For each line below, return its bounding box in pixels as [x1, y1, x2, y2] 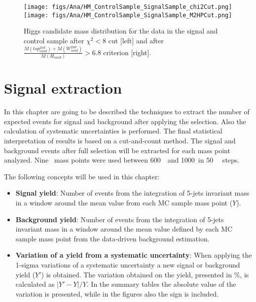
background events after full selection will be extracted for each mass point [4, 145, 230, 155]
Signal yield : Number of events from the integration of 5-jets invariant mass [15, 188, 250, 198]
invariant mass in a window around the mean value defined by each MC [15, 224, 233, 234]
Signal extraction [4, 78, 122, 98]
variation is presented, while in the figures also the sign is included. [15, 288, 219, 299]
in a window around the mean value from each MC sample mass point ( [15, 198, 233, 207]
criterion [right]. [103, 47, 151, 57]
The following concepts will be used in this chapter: [4, 171, 160, 181]
